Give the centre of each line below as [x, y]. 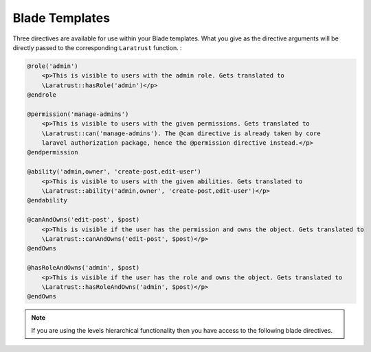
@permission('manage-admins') [78, 114]
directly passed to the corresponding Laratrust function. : [97, 47]
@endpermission [53, 152]
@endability [47, 200]
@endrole [42, 95]
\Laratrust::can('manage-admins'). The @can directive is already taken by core [181, 133]
